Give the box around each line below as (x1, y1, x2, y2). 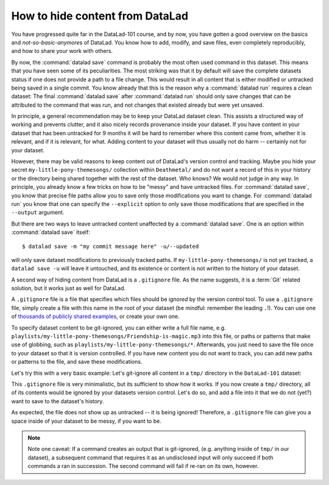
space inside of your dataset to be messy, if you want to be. (11, 417, 161, 425)
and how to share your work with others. (11, 48, 113, 55)
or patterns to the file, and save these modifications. (11, 358, 143, 366)
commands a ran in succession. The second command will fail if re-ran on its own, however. (27, 462, 259, 470)
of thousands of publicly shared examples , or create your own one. (11, 313, 180, 320)
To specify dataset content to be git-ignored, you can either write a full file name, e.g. (11, 324, 226, 331)
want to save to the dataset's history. (11, 397, 104, 405)
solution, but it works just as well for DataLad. (11, 285, 126, 292)
